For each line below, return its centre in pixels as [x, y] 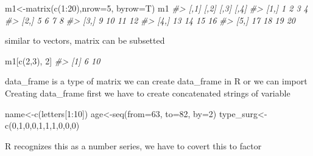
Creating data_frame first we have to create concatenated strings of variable [148, 93]
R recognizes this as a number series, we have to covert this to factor [133, 145]
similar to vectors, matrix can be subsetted [85, 40]
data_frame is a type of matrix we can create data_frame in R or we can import [156, 81]
